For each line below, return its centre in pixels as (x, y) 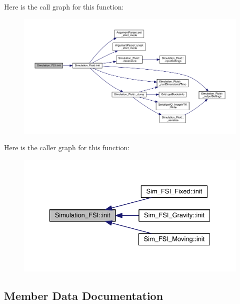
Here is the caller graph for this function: (67, 147)
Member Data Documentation (84, 295)
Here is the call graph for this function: (64, 7)
